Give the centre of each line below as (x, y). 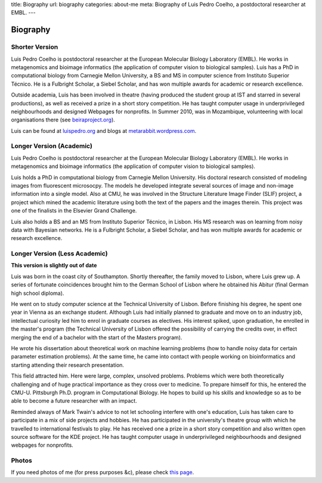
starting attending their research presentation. (68, 365)
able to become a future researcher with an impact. (74, 401)
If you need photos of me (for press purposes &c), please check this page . (103, 472)
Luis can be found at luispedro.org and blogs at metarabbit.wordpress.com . (104, 130)
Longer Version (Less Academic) (59, 254)
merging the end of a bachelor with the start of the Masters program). (97, 337)
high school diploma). (38, 293)
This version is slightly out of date (54, 266)
